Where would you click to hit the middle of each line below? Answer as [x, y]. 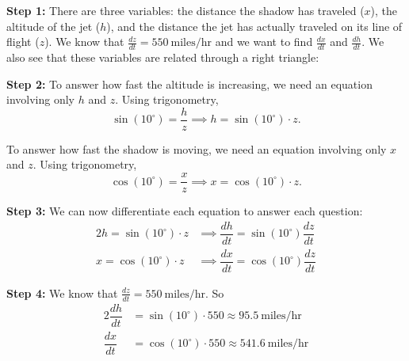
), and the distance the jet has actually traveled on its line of [254, 26]
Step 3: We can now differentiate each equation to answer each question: [185, 211]
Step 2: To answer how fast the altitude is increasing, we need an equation [189, 84]
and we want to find [264, 42]
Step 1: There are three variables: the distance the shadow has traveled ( [185, 10]
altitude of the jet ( [54, 26]
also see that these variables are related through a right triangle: [163, 57]
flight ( [23, 42]
